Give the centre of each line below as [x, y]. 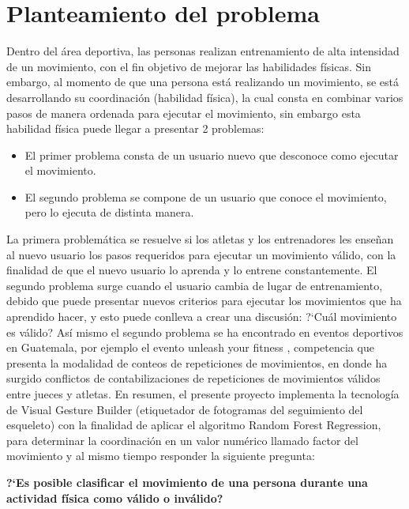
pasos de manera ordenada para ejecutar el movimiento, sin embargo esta [184, 113]
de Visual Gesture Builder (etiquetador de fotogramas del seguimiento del [185, 409]
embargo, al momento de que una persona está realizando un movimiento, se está [203, 82]
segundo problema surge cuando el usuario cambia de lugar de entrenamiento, [195, 285]
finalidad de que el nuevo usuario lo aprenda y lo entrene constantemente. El [192, 270]
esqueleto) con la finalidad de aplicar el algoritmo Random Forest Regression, [194, 425]
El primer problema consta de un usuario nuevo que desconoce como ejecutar [212, 155]
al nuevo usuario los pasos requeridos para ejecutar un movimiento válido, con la [201, 254]
